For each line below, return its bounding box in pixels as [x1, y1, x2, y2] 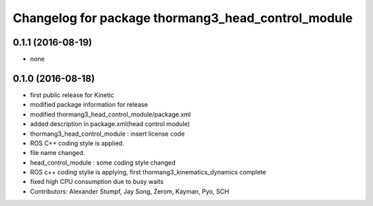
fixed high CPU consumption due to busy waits [30, 178, 164, 186]
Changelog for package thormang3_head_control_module [12, 10, 353, 25]
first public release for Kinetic [30, 90, 114, 99]
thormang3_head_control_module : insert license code [30, 130, 185, 138]
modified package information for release [30, 101, 149, 109]
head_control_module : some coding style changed [30, 158, 175, 167]
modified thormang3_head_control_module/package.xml [30, 110, 191, 119]
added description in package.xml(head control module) [30, 120, 190, 128]
